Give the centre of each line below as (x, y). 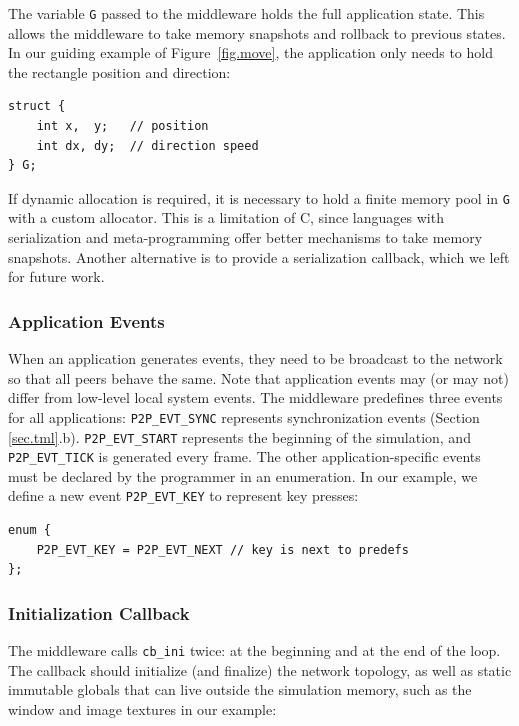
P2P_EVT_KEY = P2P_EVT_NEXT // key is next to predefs (222, 549)
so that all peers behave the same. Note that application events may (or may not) (258, 377)
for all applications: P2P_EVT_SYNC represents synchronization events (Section (244, 416)
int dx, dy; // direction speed (147, 145)
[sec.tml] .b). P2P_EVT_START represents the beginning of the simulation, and (239, 436)
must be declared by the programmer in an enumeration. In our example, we (243, 475)
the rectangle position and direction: (119, 71)
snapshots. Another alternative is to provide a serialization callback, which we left (259, 256)
